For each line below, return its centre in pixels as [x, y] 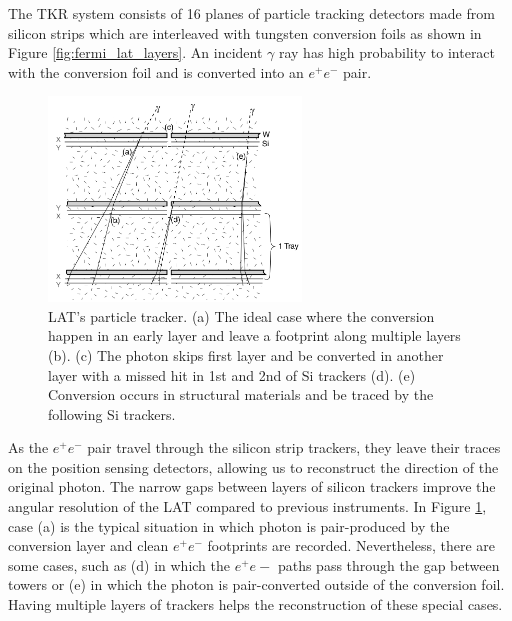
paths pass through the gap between [388, 564]
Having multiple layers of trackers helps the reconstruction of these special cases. [255, 604]
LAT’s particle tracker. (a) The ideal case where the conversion [241, 315]
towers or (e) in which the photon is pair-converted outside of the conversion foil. [256, 584]
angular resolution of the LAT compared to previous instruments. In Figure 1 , [247, 506]
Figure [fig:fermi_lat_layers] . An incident [135, 52]
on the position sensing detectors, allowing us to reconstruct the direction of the [253, 466]
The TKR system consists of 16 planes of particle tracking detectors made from [251, 13]
